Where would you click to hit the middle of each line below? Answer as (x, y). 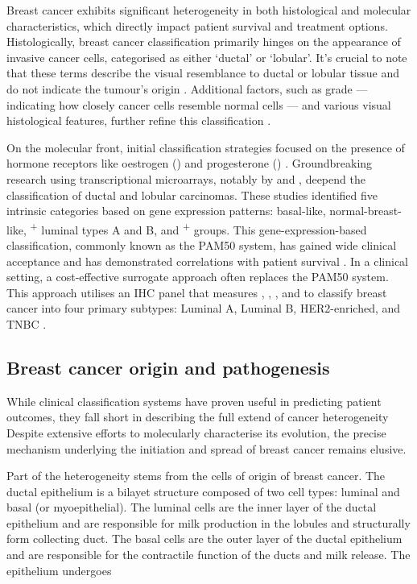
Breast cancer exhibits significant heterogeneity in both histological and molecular (209, 10)
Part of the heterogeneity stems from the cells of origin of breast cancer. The (196, 476)
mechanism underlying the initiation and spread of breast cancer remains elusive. (206, 448)
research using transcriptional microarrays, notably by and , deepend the (186, 178)
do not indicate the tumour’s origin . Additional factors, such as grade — (187, 88)
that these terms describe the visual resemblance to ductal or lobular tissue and (203, 73)
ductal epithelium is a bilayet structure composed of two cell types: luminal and (203, 491)
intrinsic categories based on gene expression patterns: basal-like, (166, 211)
